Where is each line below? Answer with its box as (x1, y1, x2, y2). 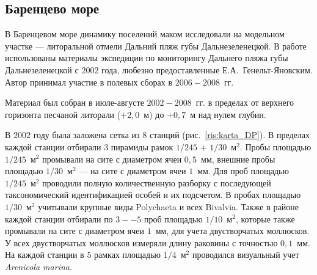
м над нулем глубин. (190, 108, 266, 120)
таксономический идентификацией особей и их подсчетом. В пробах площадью (5, 188, 301, 201)
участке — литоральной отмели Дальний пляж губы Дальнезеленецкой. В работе (5, 39, 307, 52)
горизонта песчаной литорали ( (5, 108, 121, 120)
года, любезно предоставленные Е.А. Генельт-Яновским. (101, 63, 313, 76)
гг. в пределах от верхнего (195, 96, 294, 109)
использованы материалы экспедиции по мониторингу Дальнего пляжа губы (5, 51, 288, 64)
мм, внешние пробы (201, 152, 275, 165)
